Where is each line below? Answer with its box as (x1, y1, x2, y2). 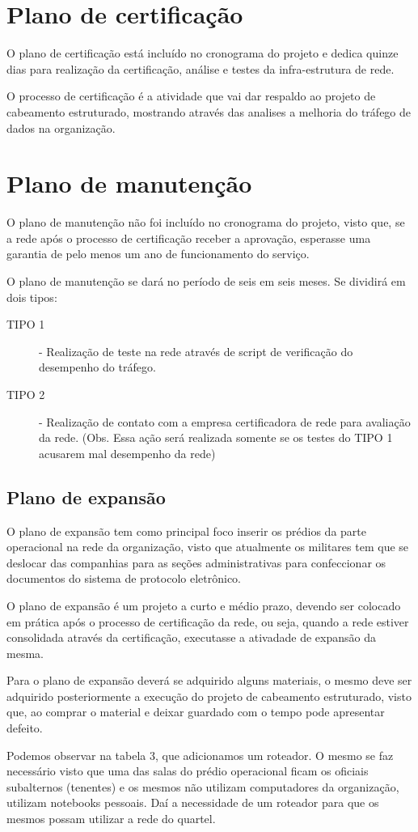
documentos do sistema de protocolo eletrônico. (6, 570, 242, 587)
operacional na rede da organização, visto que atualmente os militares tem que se (6, 538, 409, 555)
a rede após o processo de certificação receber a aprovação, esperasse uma (6, 229, 371, 246)
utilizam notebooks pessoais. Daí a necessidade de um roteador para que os (6, 794, 379, 811)
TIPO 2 (6, 385, 45, 402)
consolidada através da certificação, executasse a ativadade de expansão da (6, 629, 376, 646)
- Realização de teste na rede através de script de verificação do (39, 342, 353, 359)
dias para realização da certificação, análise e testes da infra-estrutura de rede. (6, 60, 395, 77)
